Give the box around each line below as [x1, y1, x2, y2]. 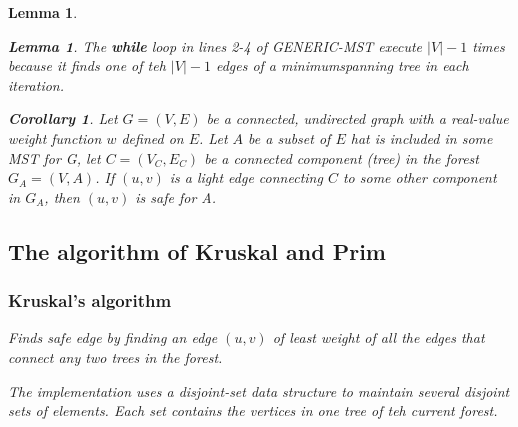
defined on [121, 127, 184, 148]
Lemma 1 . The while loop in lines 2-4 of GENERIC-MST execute [8, 35, 423, 56]
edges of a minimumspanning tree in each [215, 55, 469, 76]
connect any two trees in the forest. [8, 346, 223, 367]
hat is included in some [350, 127, 493, 148]
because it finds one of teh [8, 55, 166, 76]
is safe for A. [135, 186, 217, 207]
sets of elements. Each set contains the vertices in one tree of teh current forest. [8, 400, 498, 421]
